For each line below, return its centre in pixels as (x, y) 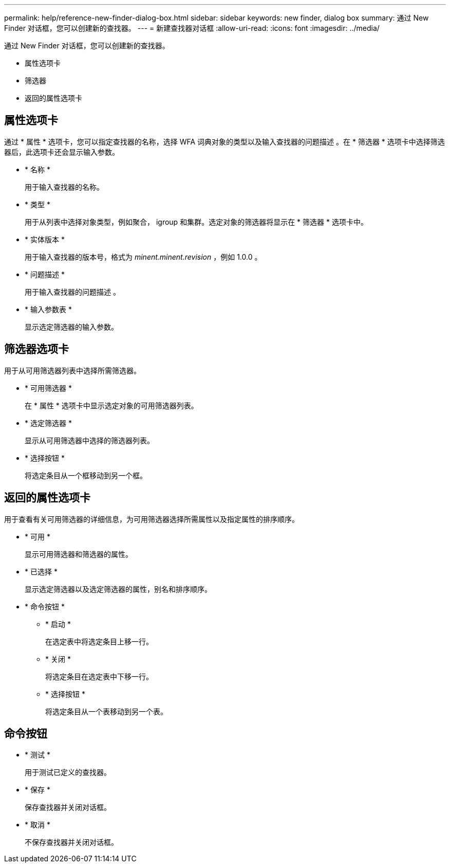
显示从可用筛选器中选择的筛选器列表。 (89, 440)
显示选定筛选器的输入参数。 (71, 327)
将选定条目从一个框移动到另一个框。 (86, 475)
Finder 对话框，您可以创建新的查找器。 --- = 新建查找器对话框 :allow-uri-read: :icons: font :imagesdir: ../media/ (192, 28)
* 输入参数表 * (48, 309)
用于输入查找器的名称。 (64, 187)
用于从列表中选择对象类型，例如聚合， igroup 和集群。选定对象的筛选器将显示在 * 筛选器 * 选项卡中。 (196, 222)
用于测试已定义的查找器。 (68, 772)
